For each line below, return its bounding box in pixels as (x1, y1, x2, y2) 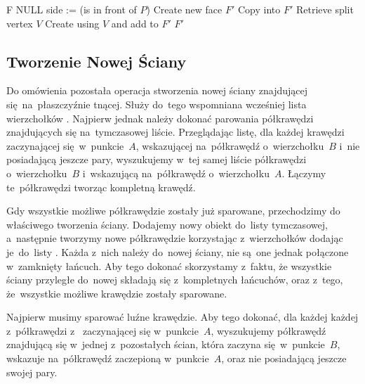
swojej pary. (6, 364, 58, 379)
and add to (111, 15, 159, 30)
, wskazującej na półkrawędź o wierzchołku (135, 138, 324, 153)
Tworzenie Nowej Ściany (6, 50, 187, 72)
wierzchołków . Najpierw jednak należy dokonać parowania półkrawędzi (6, 110, 314, 125)
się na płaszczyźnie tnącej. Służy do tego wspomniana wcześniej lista (6, 96, 307, 111)
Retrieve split (296, 2, 354, 16)
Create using (45, 15, 100, 30)
